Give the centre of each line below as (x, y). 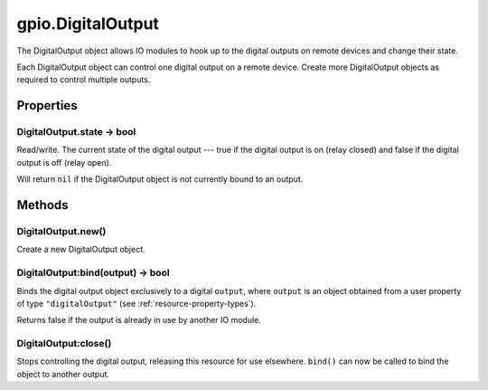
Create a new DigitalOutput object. (81, 250)
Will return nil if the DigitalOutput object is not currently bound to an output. (160, 179)
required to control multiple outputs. (84, 80)
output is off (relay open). (64, 162)
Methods (42, 205)
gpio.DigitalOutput (88, 24)
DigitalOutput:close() (64, 344)
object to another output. (63, 374)
